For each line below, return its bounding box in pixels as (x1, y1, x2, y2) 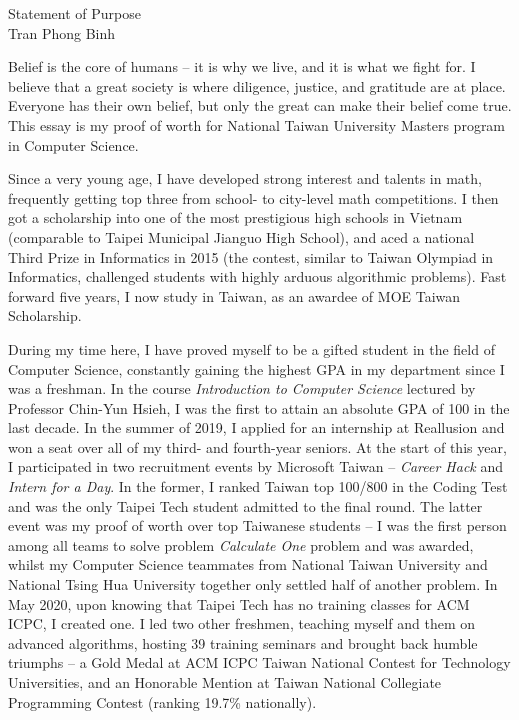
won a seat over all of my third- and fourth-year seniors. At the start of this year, (8, 436, 507, 457)
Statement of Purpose (8, 3, 141, 23)
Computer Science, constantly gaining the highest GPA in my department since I (8, 358, 505, 379)
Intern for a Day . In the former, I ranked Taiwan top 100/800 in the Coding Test (8, 476, 508, 497)
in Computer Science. (8, 134, 139, 155)
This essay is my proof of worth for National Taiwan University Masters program (8, 114, 506, 135)
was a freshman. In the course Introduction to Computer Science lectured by (8, 378, 476, 399)
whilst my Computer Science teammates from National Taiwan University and (8, 554, 488, 575)
